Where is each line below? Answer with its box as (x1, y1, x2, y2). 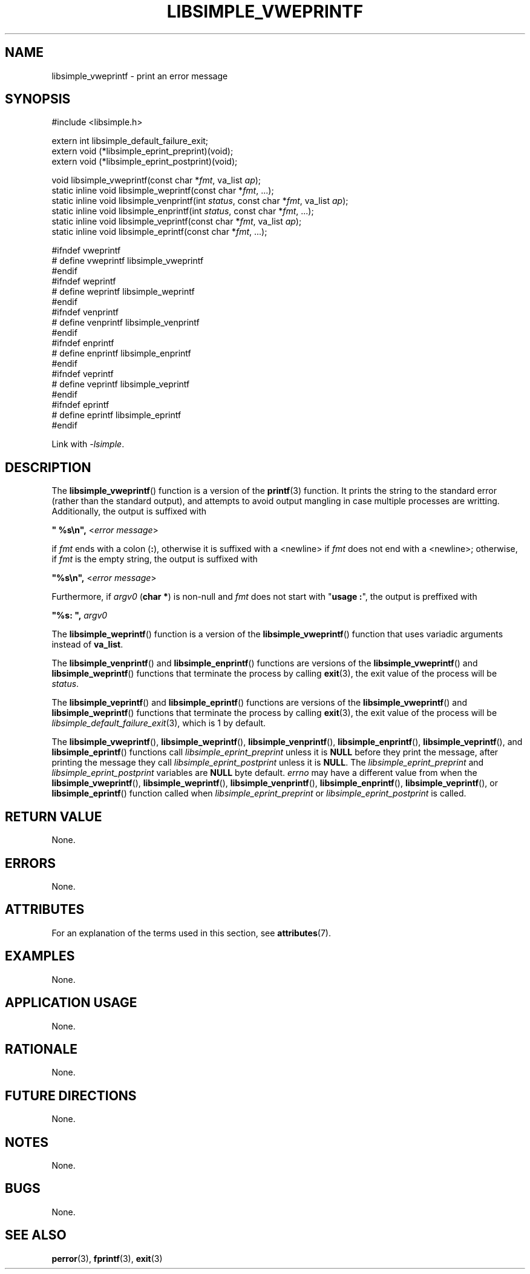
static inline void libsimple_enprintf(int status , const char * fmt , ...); (51, 206, 314, 217)
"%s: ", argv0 (51, 610, 108, 621)
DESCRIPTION (5, 459, 91, 475)
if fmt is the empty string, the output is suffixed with (51, 554, 258, 565)
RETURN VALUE (5, 809, 102, 824)
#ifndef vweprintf (51, 245, 121, 256)
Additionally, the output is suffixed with (51, 506, 207, 517)
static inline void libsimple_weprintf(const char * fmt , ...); (51, 185, 274, 196)
